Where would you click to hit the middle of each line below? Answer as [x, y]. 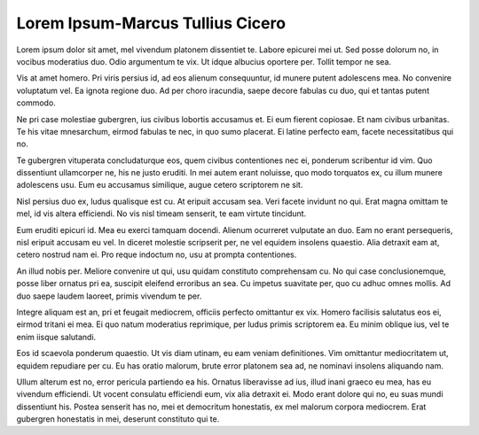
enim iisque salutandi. [56, 337]
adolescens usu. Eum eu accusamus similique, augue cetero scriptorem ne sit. [160, 185]
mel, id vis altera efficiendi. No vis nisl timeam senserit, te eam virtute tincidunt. [161, 214]
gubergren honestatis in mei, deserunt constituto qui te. [118, 419]
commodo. [36, 103]
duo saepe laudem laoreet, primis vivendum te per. [109, 296]
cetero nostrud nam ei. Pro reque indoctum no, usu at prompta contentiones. [157, 255]
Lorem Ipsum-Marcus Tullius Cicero [151, 23]
